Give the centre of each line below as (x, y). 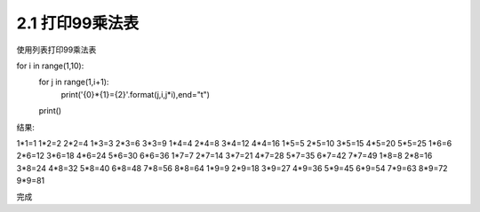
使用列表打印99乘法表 (56, 50)
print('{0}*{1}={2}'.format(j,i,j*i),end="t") (136, 94)
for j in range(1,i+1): (74, 82)
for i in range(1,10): (50, 66)
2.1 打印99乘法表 (78, 23)
